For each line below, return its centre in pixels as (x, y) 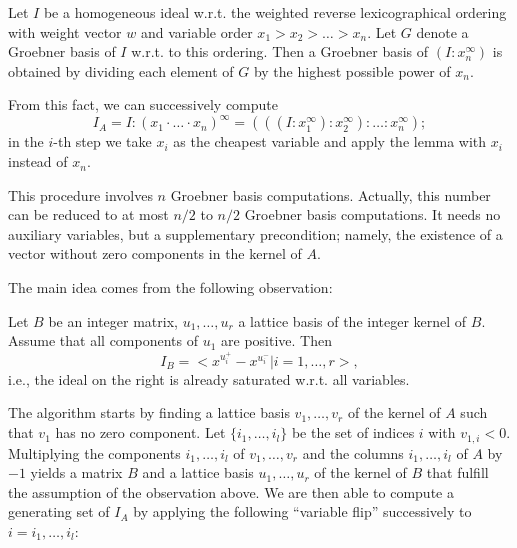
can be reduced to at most (88, 214)
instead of (38, 161)
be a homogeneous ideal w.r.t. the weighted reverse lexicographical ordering (275, 12)
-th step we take (102, 141)
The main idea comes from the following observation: (170, 287)
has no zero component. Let (140, 432)
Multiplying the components (94, 452)
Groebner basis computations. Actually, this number (330, 194)
